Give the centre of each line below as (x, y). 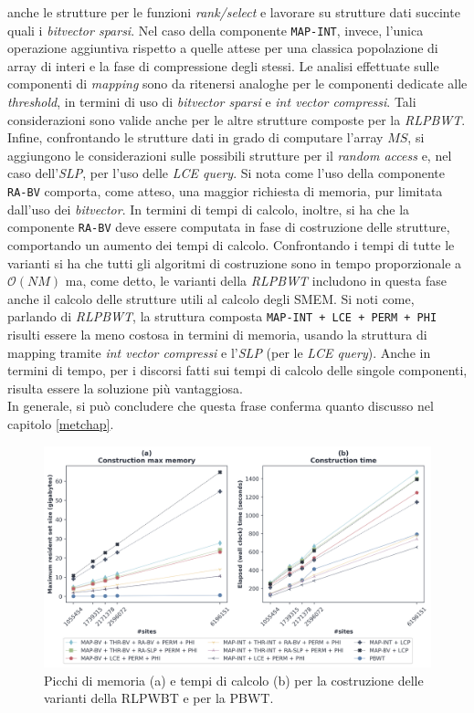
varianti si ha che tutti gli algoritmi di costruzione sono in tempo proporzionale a (235, 262)
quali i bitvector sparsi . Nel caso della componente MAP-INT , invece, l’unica (216, 30)
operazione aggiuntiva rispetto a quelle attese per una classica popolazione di (223, 48)
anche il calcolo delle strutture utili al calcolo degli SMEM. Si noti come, (211, 298)
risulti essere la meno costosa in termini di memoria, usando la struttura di (217, 334)
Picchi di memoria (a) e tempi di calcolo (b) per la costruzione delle (234, 680)
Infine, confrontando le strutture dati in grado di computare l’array (195, 137)
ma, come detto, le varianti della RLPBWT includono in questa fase (256, 281)
